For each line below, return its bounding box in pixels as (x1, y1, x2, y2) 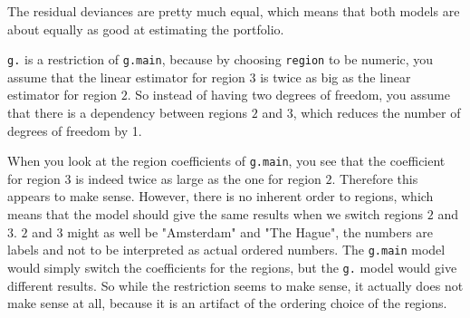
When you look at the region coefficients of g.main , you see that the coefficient (7, 151, 446, 170)
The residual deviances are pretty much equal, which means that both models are (7, 2, 460, 20)
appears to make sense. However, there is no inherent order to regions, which (7, 187, 434, 206)
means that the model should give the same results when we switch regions (7, 205, 424, 224)
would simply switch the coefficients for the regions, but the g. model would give (7, 257, 457, 276)
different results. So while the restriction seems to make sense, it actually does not (7, 275, 464, 294)
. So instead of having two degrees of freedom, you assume (127, 85, 450, 104)
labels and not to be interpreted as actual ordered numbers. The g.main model (7, 240, 446, 259)
